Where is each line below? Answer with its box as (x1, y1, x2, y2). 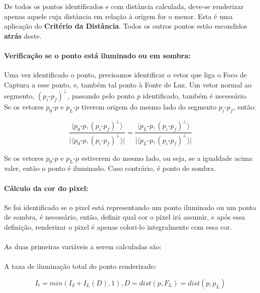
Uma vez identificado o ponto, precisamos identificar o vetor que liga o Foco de (4, 69, 247, 80)
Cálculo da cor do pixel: (4, 182, 88, 193)
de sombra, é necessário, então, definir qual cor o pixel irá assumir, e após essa (4, 212, 245, 222)
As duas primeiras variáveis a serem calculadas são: (4, 241, 162, 252)
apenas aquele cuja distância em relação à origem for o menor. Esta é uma (4, 11, 233, 21)
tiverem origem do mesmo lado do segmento (81, 101, 217, 112)
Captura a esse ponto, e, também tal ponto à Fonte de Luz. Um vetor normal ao (4, 79, 251, 89)
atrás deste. (4, 30, 42, 41)
